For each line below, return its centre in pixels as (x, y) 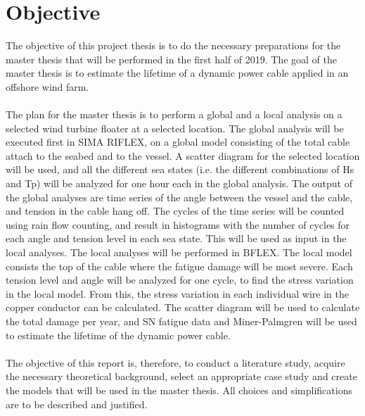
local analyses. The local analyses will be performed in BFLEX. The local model (179, 252)
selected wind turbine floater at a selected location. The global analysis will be (175, 128)
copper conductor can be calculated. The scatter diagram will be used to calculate (183, 307)
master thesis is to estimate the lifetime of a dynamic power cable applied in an (177, 73)
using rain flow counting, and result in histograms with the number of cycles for (178, 224)
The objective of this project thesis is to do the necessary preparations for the (173, 45)
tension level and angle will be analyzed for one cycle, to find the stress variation (180, 280)
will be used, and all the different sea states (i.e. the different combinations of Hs (180, 169)
